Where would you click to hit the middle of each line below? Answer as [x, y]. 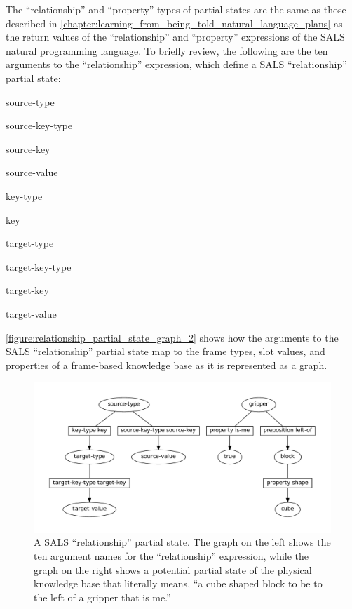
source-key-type [39, 125]
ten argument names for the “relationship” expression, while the [171, 555]
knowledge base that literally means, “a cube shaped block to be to [178, 583]
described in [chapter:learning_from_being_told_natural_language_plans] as [174, 23]
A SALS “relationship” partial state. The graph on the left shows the [182, 542]
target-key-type [39, 266]
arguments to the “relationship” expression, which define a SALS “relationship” [176, 64]
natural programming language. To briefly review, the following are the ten [167, 50]
